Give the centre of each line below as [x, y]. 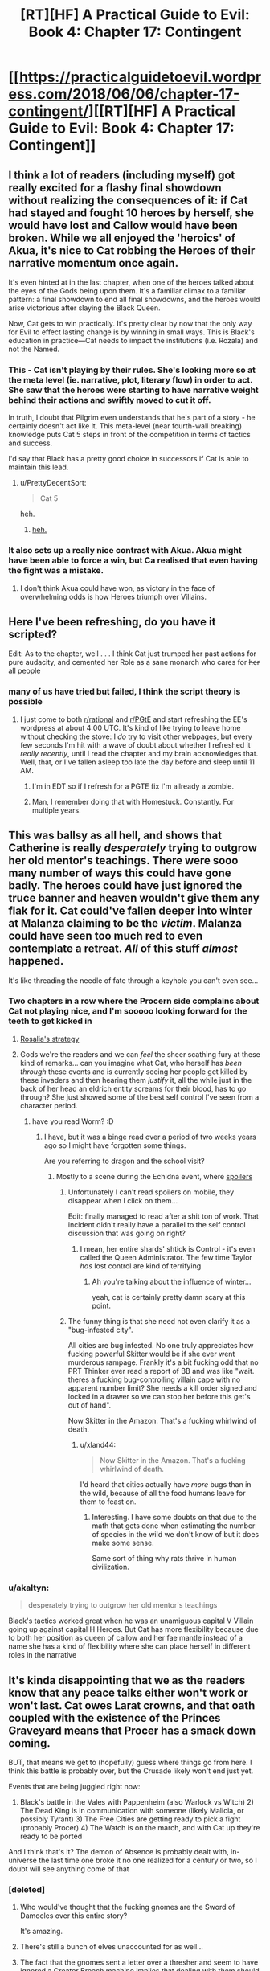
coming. [29, 1743]
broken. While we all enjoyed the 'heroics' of [122, 238]
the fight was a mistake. [56, 571]
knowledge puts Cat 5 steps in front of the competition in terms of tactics [129, 435]
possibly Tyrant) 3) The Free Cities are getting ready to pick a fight [130, 1819]
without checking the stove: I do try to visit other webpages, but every [136, 736]
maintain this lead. [39, 467]
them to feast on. [108, 1502]
